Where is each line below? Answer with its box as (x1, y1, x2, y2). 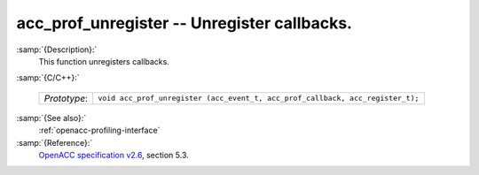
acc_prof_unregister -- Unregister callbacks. (16, 13, 352, 33)
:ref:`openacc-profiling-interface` (38, 125, 161, 136)
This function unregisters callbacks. (38, 56, 170, 66)
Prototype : (43, 92, 89, 104)
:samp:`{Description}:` (16, 44, 98, 55)
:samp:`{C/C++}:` (16, 72, 80, 83)
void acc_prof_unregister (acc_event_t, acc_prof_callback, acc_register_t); (98, 94, 420, 103)
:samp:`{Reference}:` (16, 137, 93, 148)
